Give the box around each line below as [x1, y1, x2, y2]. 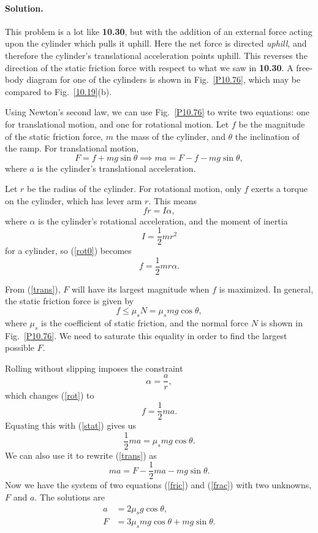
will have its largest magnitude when [71, 282, 210, 295]
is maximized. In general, [219, 282, 314, 295]
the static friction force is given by [5, 294, 134, 307]
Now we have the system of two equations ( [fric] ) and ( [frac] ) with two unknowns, [5, 478, 312, 491]
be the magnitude [238, 117, 305, 130]
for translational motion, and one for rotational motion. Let [5, 117, 229, 130]
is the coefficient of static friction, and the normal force [40, 316, 249, 329]
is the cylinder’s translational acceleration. [37, 161, 196, 174]
